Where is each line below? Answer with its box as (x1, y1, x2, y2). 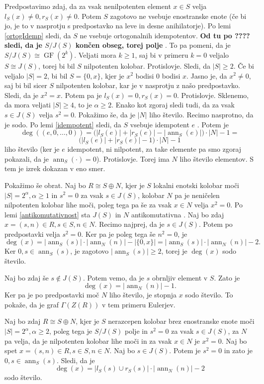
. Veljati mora (74, 49, 116, 60)
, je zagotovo (70, 246, 109, 256)
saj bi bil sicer (4, 80, 47, 91)
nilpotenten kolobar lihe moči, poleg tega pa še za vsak (4, 199, 172, 210)
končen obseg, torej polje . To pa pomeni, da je (76, 40, 231, 50)
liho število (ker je (4, 144, 60, 154)
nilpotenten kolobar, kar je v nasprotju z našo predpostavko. (56, 80, 240, 91)
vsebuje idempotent (130, 119, 189, 129)
